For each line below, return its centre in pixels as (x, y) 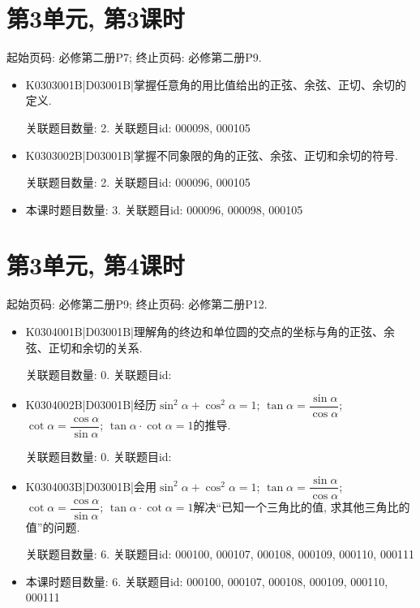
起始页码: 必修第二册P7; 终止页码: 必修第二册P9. (134, 57)
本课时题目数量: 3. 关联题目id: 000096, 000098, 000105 (164, 209)
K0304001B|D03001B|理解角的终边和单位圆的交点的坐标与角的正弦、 (204, 331)
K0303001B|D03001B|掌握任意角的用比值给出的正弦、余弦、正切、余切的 (216, 84)
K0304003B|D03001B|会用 (91, 486)
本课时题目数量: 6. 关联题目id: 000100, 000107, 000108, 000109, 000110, (207, 581)
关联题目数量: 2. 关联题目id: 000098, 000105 (138, 127)
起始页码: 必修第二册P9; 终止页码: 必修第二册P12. (137, 304)
